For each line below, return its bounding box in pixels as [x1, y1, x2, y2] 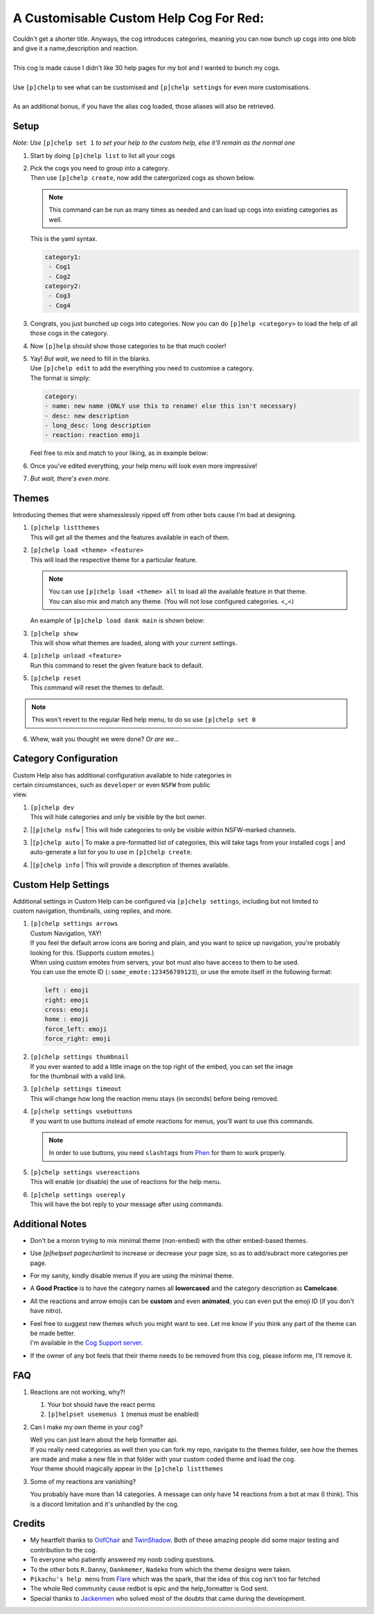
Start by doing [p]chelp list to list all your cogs [30, 151, 176, 159]
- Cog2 [48, 272, 71, 280]
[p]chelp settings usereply [30, 1191, 126, 1199]
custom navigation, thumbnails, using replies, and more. [12, 906, 172, 915]
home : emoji [44, 1015, 89, 1023]
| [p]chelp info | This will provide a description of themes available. [30, 861, 230, 869]
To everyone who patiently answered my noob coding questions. [30, 1555, 215, 1564]
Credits [12, 1518, 46, 1530]
